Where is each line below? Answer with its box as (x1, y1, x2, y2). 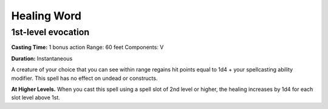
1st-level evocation (11, 27, 90, 38)
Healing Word (11, 9, 82, 22)
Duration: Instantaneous (11, 54, 73, 62)
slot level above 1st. (11, 94, 61, 101)
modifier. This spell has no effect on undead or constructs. (11, 74, 158, 82)
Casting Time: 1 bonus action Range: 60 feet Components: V (11, 44, 164, 51)
